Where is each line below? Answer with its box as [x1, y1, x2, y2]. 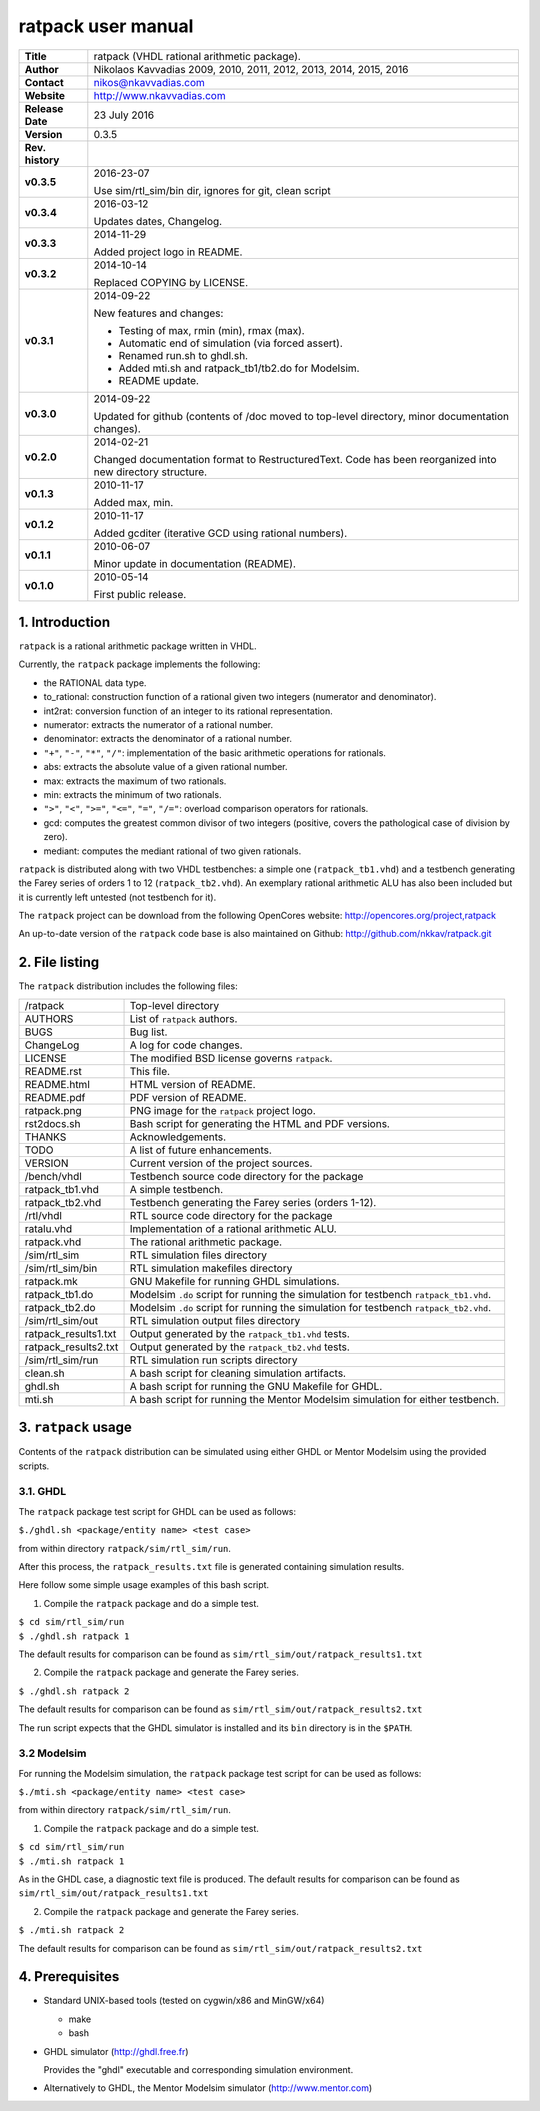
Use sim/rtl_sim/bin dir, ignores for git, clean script [93, 183, 331, 197]
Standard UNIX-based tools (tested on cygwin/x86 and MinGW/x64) [43, 1995, 325, 2007]
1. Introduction [18, 613, 110, 630]
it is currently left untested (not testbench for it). [18, 891, 217, 903]
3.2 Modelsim [18, 1746, 87, 1760]
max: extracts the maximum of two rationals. [43, 775, 227, 787]
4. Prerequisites [18, 1968, 120, 1985]
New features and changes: [93, 306, 224, 320]
